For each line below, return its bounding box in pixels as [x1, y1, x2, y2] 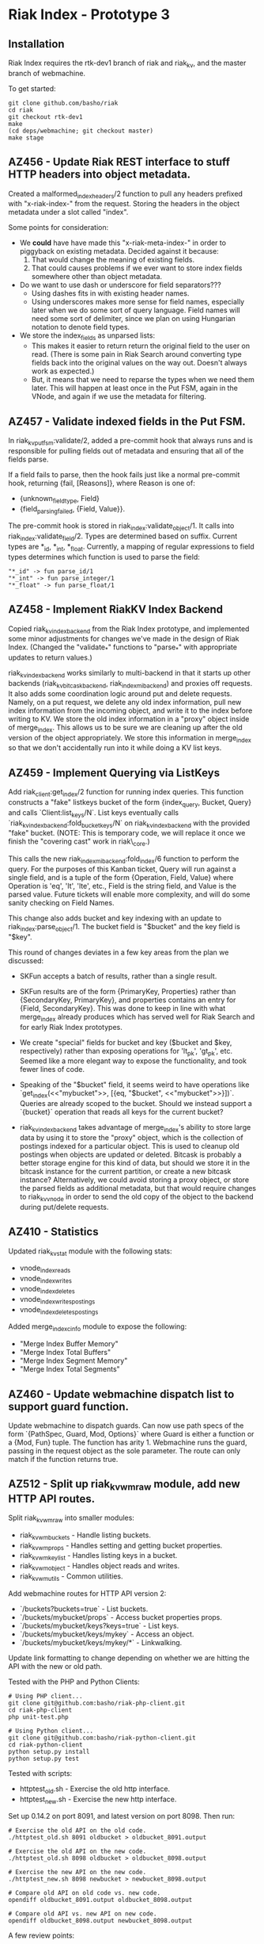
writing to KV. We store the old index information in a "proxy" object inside [8, 714, 250, 723]
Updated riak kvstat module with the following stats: [8, 1246, 172, 1257]
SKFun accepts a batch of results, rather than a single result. [19, 971, 217, 981]
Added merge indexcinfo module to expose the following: [8, 1322, 187, 1334]
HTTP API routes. [8, 1492, 96, 1506]
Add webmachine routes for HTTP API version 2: [8, 1588, 167, 1598]
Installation [8, 37, 65, 51]
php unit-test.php [8, 1712, 69, 1721]
